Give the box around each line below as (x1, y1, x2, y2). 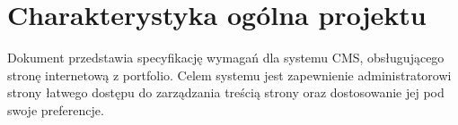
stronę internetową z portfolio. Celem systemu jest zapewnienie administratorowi (7, 65, 452, 84)
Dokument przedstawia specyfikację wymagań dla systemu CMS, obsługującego (7, 48, 445, 67)
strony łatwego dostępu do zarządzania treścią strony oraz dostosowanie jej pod (7, 83, 445, 102)
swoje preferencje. (7, 100, 104, 119)
